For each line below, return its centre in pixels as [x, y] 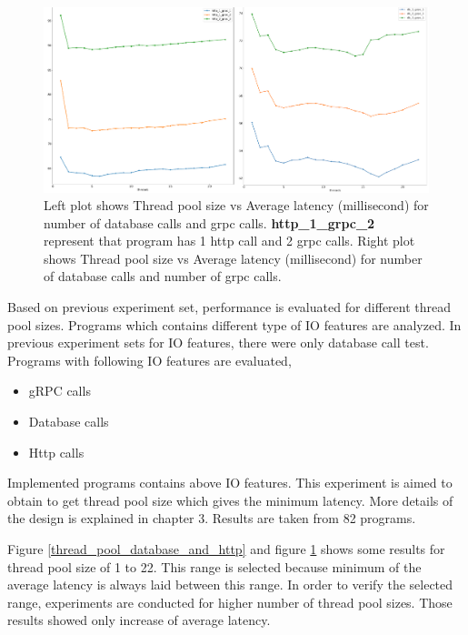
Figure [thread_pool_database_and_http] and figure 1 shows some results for [226, 549]
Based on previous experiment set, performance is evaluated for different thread [229, 307]
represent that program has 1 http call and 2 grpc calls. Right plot [229, 241]
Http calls [56, 452]
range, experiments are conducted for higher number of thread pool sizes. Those [230, 602]
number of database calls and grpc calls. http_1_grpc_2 [209, 222]
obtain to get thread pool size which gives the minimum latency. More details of [230, 500]
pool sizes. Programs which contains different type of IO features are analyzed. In [234, 324]
